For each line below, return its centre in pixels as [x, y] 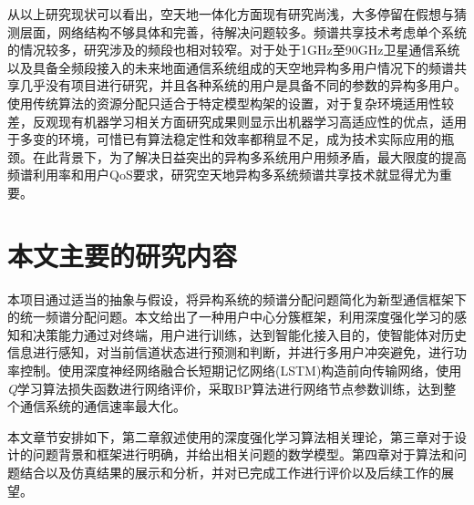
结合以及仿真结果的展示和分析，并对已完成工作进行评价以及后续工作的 [230, 472]
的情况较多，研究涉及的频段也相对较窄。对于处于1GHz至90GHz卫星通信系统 [234, 50]
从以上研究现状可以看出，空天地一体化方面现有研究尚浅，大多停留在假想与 [231, 14]
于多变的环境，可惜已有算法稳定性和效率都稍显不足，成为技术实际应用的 [224, 139]
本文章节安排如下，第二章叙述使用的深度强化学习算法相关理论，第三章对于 [231, 436]
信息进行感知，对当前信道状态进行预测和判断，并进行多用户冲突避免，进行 [231, 352]
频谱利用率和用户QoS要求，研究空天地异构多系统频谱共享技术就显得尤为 [223, 175]
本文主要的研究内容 [123, 255]
